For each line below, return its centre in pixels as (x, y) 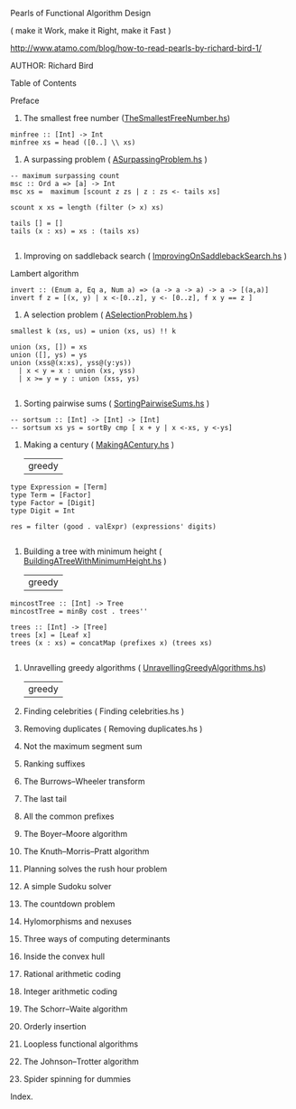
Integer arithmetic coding (70, 992)
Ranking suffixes (54, 764)
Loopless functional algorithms (81, 1044)
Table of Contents (44, 83)
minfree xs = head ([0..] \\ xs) (73, 143)
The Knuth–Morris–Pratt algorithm (86, 851)
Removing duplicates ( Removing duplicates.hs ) (113, 728)
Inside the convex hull (64, 956)
